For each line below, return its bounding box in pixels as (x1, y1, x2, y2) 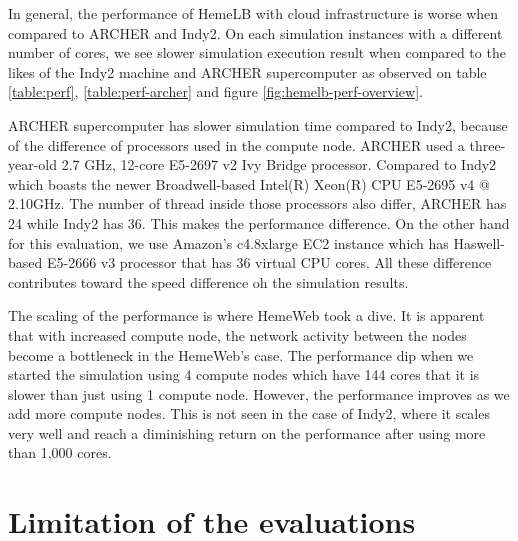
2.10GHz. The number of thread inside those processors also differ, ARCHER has (8, 193, 507, 214)
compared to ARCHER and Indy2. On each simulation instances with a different (8, 22, 503, 43)
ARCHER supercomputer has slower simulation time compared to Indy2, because (8, 114, 508, 135)
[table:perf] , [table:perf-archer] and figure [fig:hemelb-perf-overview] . (8, 81, 423, 102)
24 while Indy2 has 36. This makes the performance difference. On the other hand (8, 212, 510, 233)
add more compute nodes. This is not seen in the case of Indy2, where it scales (8, 403, 490, 424)
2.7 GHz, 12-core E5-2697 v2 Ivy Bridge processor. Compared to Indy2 (61, 154, 497, 175)
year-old (8, 154, 58, 175)
